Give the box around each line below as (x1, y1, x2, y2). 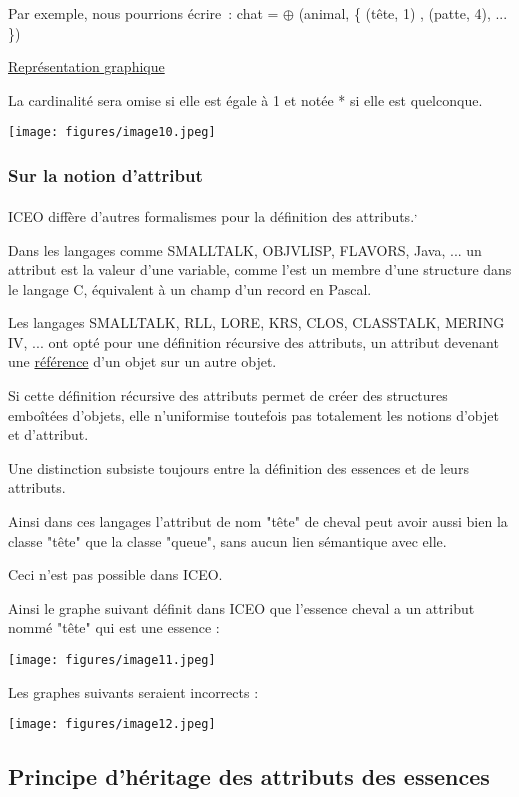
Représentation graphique (8, 56, 165, 77)
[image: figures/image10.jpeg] (8, 125, 216, 140)
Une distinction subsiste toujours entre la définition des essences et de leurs (8, 457, 469, 478)
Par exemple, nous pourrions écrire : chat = (8, 3, 279, 23)
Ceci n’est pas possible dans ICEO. (8, 564, 223, 585)
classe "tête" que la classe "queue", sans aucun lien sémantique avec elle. (8, 530, 447, 551)
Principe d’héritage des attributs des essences (8, 761, 490, 792)
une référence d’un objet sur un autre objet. (8, 351, 277, 372)
